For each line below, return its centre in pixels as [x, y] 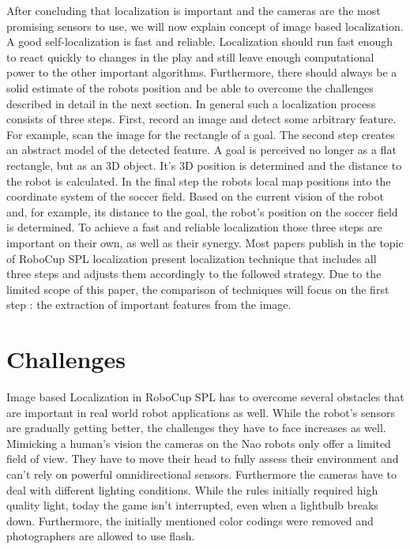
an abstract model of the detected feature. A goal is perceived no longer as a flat [201, 150]
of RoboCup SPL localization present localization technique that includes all [192, 258]
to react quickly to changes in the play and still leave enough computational [190, 56]
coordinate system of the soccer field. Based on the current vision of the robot [195, 196]
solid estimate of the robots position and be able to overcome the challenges [190, 87]
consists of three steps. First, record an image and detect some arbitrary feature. [201, 119]
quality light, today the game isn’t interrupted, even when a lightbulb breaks [192, 505]
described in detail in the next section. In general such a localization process [191, 103]
